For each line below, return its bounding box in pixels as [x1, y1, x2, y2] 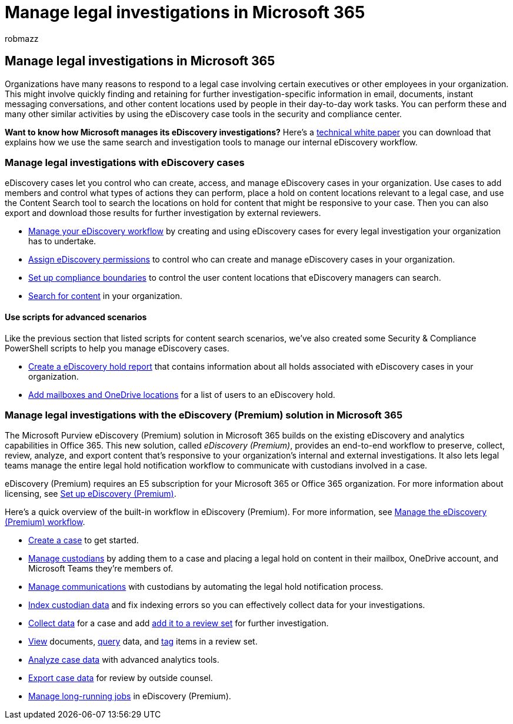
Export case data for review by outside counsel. [28, 673, 213, 683]
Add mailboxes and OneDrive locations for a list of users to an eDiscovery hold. [28, 389, 335, 400]
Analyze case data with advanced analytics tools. [28, 655, 219, 665]
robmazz [5, 33, 39, 44]
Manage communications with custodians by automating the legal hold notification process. [28, 582, 384, 592]
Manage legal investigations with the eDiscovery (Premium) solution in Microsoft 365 [5, 409, 403, 421]
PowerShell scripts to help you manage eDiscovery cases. [5, 343, 229, 353]
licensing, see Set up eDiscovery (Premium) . [5, 489, 176, 499]
